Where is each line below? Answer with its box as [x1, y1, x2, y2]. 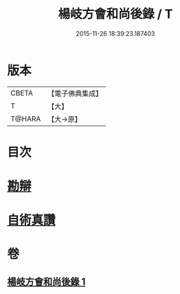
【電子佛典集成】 [47, 89, 103, 98]
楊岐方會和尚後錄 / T [58, 6, 173, 22]
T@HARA [10, 114, 41, 124]
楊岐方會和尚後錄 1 [7, 275, 86, 287]
